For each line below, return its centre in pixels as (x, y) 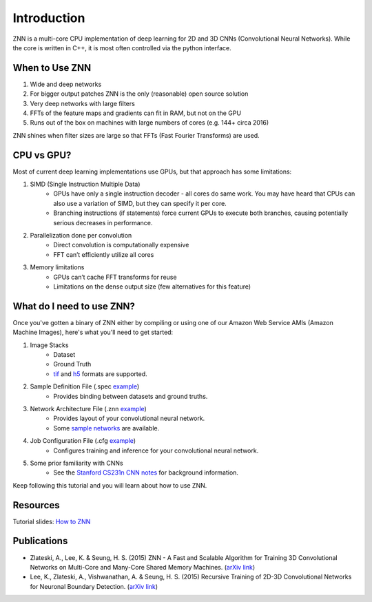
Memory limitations (57, 267)
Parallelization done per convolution (81, 236)
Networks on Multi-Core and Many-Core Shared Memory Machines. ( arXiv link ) (143, 567)
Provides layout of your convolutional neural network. (129, 418)
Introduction (49, 18)
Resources (36, 505)
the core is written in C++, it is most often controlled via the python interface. (122, 48)
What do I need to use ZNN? (74, 306)
